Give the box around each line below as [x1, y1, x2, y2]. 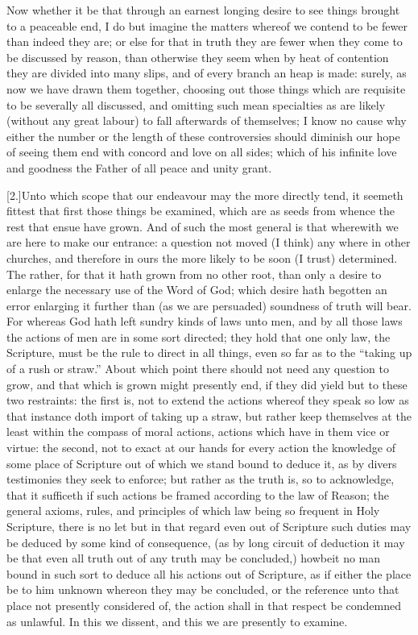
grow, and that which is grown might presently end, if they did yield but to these [6, 376, 408, 392]
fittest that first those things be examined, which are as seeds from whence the [6, 202, 395, 219]
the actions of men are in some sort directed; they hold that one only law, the [6, 328, 391, 345]
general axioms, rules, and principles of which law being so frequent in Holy [6, 502, 380, 519]
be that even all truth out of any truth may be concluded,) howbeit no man [6, 550, 381, 567]
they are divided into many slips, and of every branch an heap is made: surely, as [6, 64, 407, 81]
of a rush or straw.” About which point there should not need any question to [6, 360, 389, 377]
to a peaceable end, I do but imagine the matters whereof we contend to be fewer [6, 17, 408, 34]
